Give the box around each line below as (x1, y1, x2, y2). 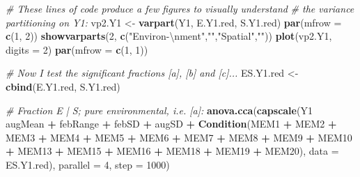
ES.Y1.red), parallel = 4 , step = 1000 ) (6, 157, 170, 171)
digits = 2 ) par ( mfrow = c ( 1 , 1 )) (6, 42, 148, 56)
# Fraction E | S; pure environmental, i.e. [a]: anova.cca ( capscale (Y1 (6, 102, 313, 117)
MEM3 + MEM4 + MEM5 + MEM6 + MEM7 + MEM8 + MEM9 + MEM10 (6, 130, 352, 144)
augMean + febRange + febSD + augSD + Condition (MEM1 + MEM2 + (6, 116, 337, 131)
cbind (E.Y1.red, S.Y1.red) (6, 79, 120, 93)
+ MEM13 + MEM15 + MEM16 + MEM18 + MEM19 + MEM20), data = (6, 144, 339, 158)
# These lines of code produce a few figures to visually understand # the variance (6, 1, 354, 15)
